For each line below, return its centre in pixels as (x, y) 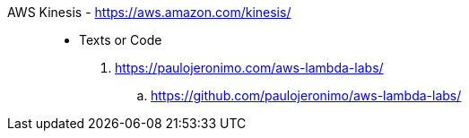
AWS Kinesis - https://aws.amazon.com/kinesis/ (149, 12)
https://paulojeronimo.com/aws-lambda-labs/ (249, 68)
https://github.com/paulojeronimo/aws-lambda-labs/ (306, 95)
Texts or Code (121, 40)
